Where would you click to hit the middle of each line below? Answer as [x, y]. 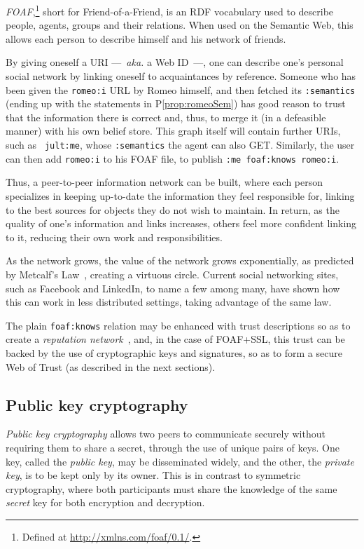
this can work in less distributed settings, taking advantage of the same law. [169, 302]
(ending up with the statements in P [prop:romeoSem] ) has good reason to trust [176, 103]
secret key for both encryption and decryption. [105, 502]
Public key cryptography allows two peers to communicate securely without [166, 434]
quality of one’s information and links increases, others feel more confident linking [181, 223]
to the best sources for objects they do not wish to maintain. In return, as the [173, 209]
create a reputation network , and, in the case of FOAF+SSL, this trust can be [175, 339]
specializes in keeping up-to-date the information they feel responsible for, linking [180, 195]
